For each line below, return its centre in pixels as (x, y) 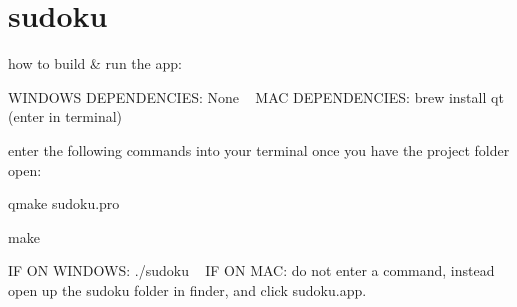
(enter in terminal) (65, 116)
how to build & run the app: (95, 63)
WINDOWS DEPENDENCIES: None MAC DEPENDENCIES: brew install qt (256, 96)
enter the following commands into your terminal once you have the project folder (259, 149)
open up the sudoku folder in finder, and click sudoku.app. (187, 289)
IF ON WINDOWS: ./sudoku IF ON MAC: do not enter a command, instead (251, 270)
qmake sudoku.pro (64, 203)
